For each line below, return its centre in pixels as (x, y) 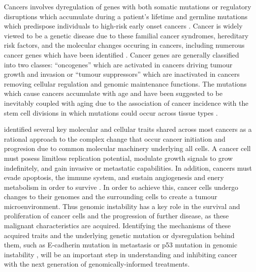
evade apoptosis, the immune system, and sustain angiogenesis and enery (114, 177)
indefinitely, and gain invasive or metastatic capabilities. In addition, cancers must (128, 167)
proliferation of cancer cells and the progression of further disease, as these (116, 216)
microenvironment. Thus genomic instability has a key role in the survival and (122, 206)
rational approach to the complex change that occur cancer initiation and (115, 138)
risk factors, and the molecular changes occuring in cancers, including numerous (124, 45)
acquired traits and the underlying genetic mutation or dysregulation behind (119, 235)
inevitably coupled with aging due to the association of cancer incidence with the (126, 103)
